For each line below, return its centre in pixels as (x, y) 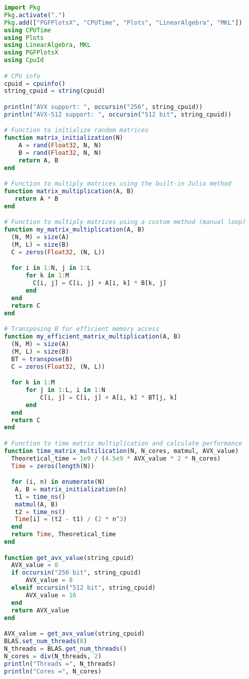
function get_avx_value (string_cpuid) (69, 558)
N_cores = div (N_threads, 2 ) (53, 656)
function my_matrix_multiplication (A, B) (75, 230)
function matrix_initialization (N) (64, 138)
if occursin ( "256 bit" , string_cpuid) (76, 573)
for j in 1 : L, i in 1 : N (65, 390)
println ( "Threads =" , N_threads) (60, 664)
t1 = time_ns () (40, 497)
